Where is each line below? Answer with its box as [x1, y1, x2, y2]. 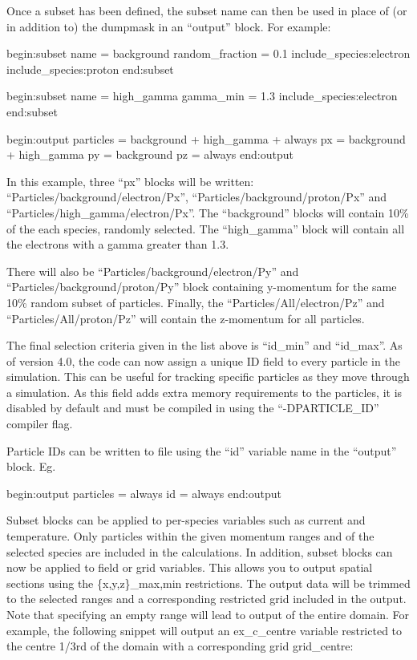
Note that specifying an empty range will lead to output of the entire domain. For [6, 606, 410, 622]
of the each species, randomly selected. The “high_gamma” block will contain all [6, 220, 405, 237]
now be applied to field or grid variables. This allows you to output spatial [6, 559, 373, 576]
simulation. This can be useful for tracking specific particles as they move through [6, 368, 410, 385]
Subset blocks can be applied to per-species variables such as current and [6, 512, 366, 528]
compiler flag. [6, 415, 73, 432]
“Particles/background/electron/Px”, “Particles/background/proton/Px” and [6, 188, 387, 205]
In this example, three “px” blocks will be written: [6, 172, 254, 189]
